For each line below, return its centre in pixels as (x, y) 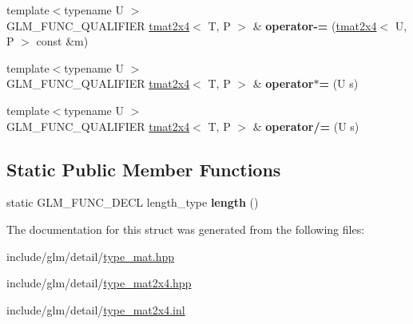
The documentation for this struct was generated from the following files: (186, 229)
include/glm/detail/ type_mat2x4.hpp (99, 283)
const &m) (62, 41)
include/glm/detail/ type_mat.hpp (91, 256)
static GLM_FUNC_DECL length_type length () (133, 202)
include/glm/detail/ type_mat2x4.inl (96, 309)
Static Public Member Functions (144, 169)
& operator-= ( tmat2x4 (315, 25)
